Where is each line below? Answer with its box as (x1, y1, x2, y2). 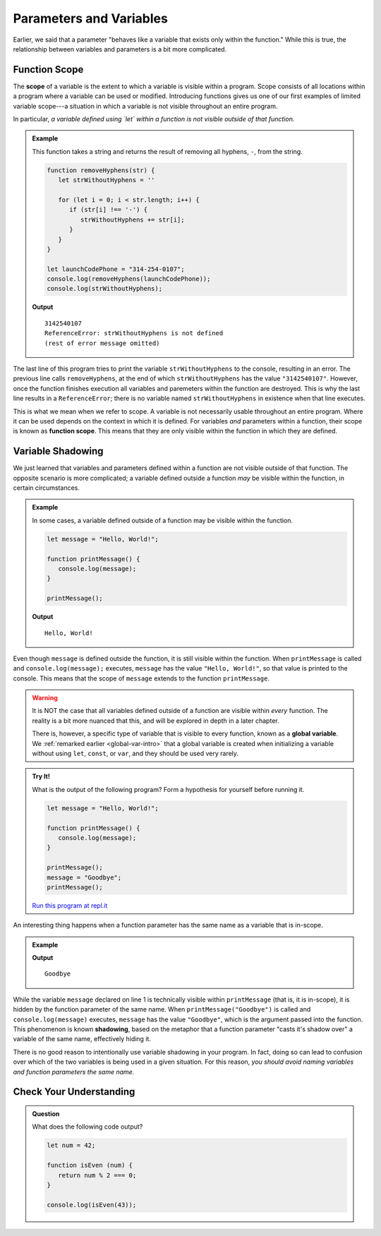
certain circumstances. (13, 484, 80, 492)
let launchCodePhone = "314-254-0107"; (47, 265, 185, 273)
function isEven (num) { (47, 1161, 133, 1170)
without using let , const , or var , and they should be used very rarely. (32, 749, 239, 758)
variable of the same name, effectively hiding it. (13, 1035, 152, 1043)
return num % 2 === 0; (57, 1171, 137, 1179)
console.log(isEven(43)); (47, 1201, 137, 1208)
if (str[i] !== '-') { (69, 205, 148, 214)
